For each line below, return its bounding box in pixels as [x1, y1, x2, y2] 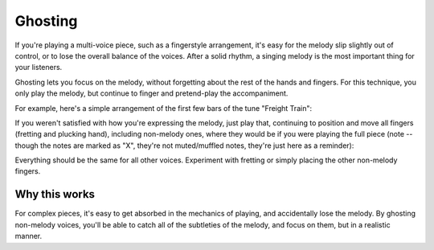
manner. [14, 232, 43, 241]
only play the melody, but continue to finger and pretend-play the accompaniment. [14, 88, 289, 98]
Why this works [14, 187, 96, 201]
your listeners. [14, 63, 63, 72]
